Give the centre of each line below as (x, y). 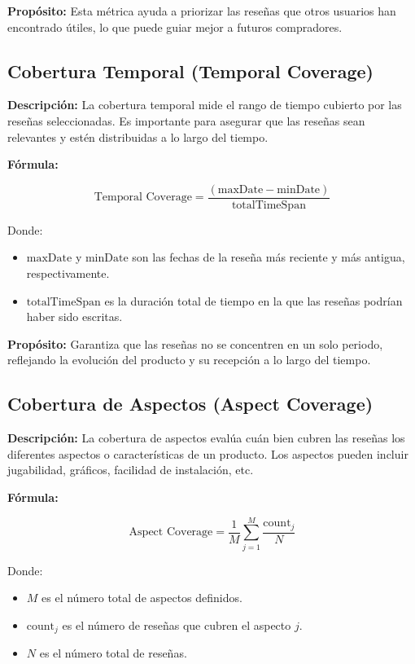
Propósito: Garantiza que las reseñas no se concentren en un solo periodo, (195, 343)
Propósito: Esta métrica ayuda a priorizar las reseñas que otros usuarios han (202, 11)
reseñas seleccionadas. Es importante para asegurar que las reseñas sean (186, 120)
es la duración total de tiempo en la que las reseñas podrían (253, 300)
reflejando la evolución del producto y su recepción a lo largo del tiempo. (189, 360)
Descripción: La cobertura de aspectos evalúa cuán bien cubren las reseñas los (206, 438)
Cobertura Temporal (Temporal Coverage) (190, 70)
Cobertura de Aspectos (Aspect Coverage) (190, 404)
